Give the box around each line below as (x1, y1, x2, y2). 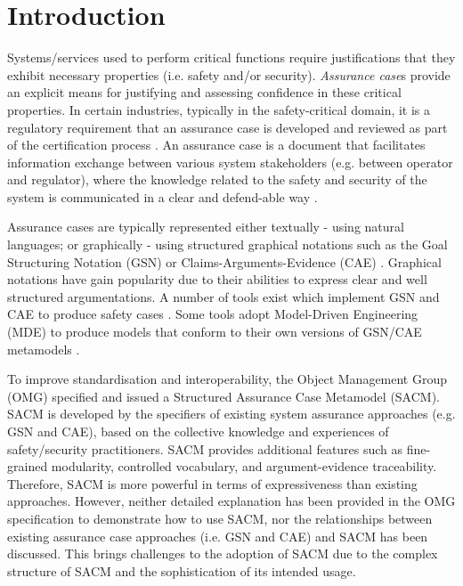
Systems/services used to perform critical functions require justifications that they (7, 48, 456, 67)
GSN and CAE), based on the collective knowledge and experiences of (7, 422, 389, 440)
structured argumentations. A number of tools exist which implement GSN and (7, 287, 440, 305)
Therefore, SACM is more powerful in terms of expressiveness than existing (7, 474, 418, 492)
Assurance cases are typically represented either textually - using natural (7, 217, 404, 236)
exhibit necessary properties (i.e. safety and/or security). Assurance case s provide (7, 65, 451, 84)
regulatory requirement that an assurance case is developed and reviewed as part (7, 118, 448, 136)
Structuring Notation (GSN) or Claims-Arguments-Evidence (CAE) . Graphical (7, 252, 442, 271)
